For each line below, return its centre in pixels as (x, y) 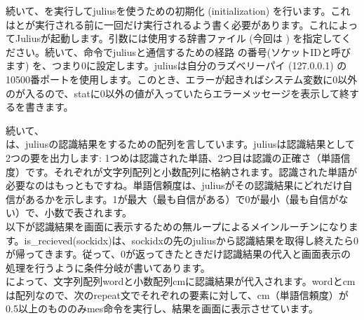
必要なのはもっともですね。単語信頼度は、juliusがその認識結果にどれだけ (174, 185)
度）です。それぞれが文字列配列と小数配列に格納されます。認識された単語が (182, 171)
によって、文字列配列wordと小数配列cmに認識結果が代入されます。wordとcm (181, 281)
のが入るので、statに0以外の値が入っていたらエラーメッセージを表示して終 (177, 93)
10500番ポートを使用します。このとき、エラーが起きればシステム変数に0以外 (182, 79)
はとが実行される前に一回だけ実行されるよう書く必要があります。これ (167, 24)
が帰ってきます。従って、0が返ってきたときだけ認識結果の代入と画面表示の (178, 254)
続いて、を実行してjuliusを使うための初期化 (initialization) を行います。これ (178, 11)
